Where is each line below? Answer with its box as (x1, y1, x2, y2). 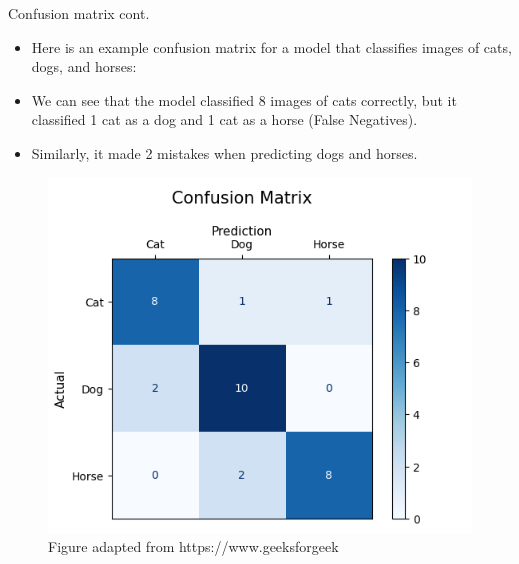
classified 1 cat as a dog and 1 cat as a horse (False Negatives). (31, 109, 418, 130)
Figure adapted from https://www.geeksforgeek (48, 536, 339, 557)
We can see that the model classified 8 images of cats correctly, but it (31, 89, 457, 110)
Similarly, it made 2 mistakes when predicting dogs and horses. (31, 142, 418, 163)
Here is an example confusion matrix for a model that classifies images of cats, (31, 36, 512, 57)
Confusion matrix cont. (8, 3, 150, 23)
